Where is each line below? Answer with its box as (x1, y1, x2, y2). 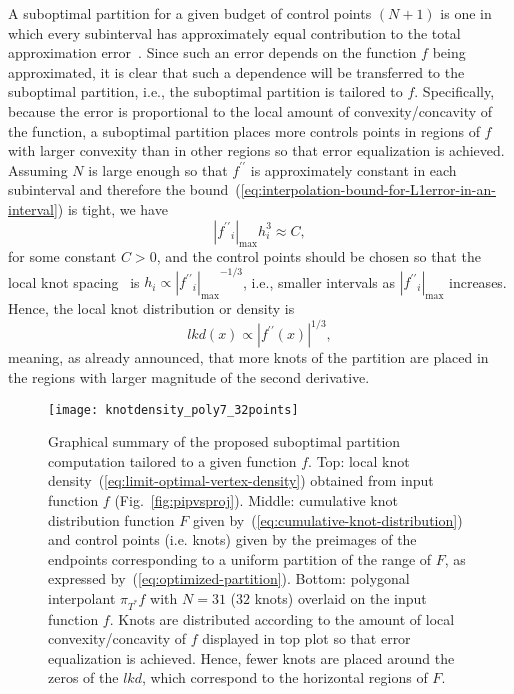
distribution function (48, 509, 175, 530)
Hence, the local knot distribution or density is (8, 298, 295, 319)
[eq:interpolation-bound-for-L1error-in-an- (240, 179, 496, 200)
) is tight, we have (57, 198, 168, 219)
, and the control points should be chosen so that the (156, 246, 481, 267)
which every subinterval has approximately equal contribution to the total (8, 22, 461, 43)
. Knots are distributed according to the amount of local (109, 608, 455, 629)
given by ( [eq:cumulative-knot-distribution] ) (192, 509, 463, 530)
